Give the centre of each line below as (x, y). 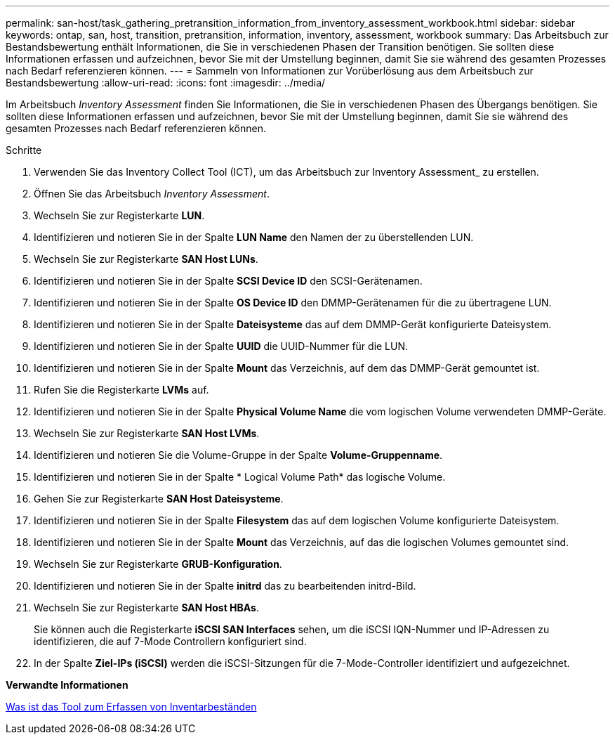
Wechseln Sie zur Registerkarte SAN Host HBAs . (147, 608)
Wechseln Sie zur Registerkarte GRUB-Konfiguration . (158, 564)
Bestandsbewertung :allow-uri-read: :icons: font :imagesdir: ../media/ (166, 83)
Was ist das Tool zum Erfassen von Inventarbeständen (131, 707)
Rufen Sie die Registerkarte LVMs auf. (121, 390)
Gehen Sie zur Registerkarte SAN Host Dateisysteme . (159, 499)
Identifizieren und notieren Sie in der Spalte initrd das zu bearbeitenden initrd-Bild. (225, 586)
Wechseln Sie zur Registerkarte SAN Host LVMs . (147, 433)
